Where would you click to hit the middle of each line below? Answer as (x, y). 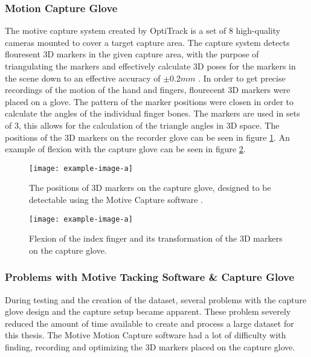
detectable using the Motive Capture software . (116, 199)
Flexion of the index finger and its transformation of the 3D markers (156, 238)
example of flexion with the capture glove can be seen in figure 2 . (125, 149)
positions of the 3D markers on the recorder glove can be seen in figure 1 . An (148, 137)
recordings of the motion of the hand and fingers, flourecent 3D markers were (148, 90)
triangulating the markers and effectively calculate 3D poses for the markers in (150, 66)
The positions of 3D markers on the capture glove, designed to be (150, 188)
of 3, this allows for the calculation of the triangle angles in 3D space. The (142, 125)
